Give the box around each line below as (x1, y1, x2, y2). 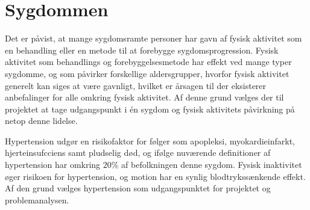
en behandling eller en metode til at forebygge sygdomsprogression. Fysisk (5, 43, 279, 56)
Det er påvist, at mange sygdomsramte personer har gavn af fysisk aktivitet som (5, 32, 302, 45)
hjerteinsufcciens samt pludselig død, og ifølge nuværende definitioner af (5, 146, 271, 159)
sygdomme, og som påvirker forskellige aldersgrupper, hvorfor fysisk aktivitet (5, 67, 289, 79)
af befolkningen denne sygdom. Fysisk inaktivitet (121, 158, 302, 171)
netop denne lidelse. (5, 114, 78, 127)
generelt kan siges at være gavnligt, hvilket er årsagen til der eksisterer (5, 79, 267, 91)
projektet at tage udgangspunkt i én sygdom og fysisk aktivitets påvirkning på (5, 102, 295, 115)
